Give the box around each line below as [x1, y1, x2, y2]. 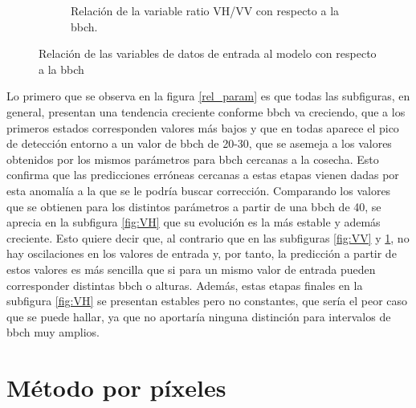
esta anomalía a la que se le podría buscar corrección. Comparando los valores [6, 182, 391, 198]
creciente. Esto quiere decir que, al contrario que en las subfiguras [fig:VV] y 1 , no [6, 229, 410, 246]
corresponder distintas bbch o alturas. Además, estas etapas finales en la [6, 276, 363, 293]
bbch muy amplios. [6, 324, 100, 341]
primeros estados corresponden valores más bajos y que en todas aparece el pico [6, 119, 399, 136]
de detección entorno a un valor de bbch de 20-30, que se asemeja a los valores [6, 135, 392, 152]
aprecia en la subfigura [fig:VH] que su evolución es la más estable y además [6, 214, 381, 231]
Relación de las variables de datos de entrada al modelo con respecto [39, 45, 377, 62]
